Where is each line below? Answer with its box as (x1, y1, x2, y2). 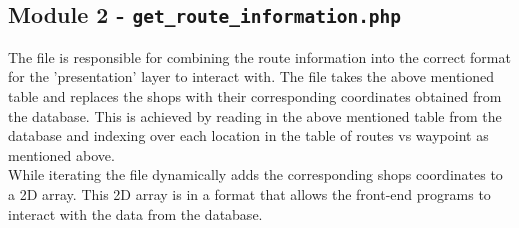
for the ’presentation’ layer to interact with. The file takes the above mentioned (8, 66, 495, 87)
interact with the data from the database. (8, 203, 263, 224)
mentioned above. (8, 144, 115, 165)
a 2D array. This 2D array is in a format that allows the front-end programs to (8, 183, 491, 204)
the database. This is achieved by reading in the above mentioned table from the (8, 105, 502, 126)
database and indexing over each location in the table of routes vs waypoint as (8, 125, 489, 146)
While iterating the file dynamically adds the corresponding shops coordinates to (8, 164, 503, 185)
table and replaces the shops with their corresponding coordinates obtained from (8, 85, 502, 106)
